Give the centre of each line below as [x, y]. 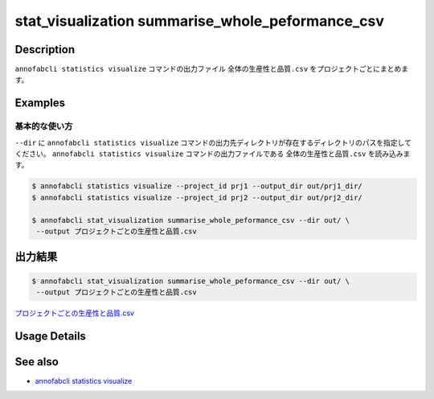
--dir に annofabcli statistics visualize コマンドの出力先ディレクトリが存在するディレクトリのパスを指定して [213, 142]
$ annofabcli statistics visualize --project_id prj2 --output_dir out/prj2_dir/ [197, 197]
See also [37, 362]
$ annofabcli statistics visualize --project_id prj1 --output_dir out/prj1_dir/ [197, 186]
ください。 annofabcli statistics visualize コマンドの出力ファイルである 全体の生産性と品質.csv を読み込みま [213, 154]
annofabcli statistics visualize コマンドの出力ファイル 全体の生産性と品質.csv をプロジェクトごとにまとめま [212, 69]
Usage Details [50, 336]
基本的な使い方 [44, 126]
